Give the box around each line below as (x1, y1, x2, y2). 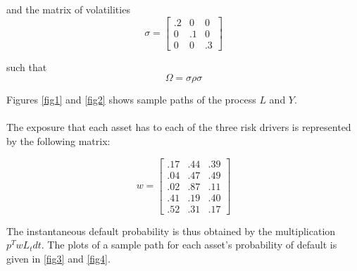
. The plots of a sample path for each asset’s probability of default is (41, 237, 337, 252)
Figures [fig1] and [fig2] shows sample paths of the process (6, 92, 256, 107)
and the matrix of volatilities (6, 2, 130, 16)
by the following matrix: (6, 134, 111, 149)
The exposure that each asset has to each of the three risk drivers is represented (6, 120, 351, 134)
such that (6, 59, 47, 74)
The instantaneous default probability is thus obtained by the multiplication (6, 223, 336, 238)
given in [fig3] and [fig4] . (6, 251, 111, 265)
